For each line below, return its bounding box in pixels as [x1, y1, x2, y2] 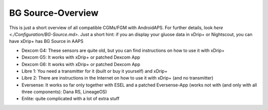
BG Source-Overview [9, 7, 99, 18]
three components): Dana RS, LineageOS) [21, 89, 107, 95]
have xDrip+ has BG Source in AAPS [9, 38, 84, 44]
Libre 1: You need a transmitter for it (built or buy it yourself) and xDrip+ [21, 68, 168, 74]
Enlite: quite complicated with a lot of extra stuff [21, 96, 120, 102]
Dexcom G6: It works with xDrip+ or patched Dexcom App [21, 61, 140, 67]
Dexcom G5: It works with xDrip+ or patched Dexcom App [21, 54, 140, 60]
